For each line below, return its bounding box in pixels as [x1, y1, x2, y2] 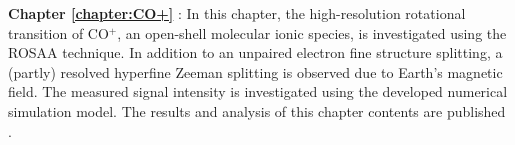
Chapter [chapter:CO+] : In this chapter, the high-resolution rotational [8, 3, 466, 23]
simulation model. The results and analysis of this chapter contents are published [8, 100, 506, 121]
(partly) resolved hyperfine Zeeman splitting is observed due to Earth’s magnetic [8, 61, 503, 82]
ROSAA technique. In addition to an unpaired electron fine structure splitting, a [8, 42, 503, 63]
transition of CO [8, 22, 109, 43]
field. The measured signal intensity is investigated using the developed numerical [8, 81, 508, 102]
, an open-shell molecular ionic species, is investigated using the [117, 22, 507, 43]
